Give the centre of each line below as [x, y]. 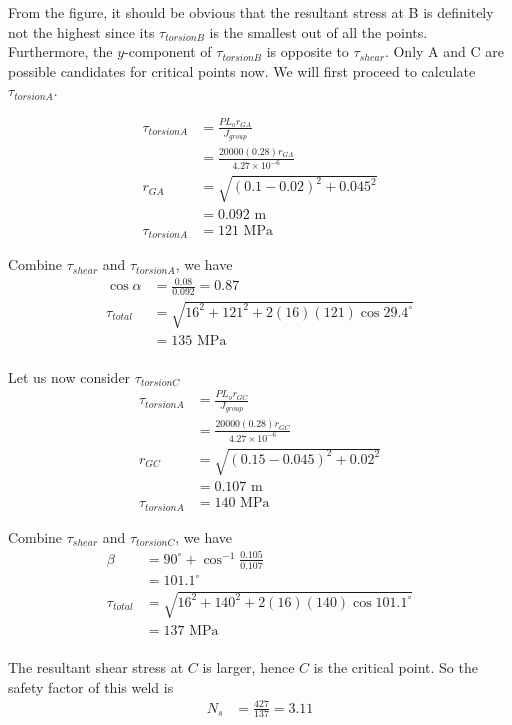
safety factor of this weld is [91, 686]
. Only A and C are [444, 51]
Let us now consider [69, 376]
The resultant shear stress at [96, 666]
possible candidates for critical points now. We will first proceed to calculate [242, 70]
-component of [168, 51]
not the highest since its [81, 31]
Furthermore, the [60, 51]
